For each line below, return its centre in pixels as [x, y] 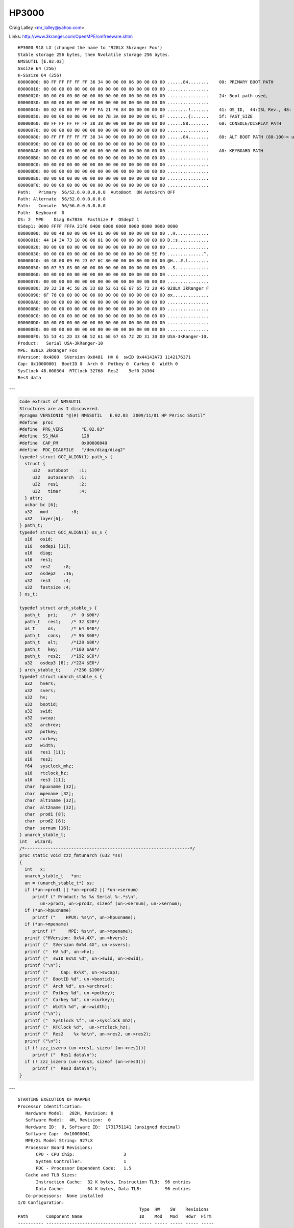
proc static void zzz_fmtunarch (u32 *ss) [71, 855]
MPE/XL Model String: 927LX [59, 1141]
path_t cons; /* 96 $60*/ [62, 635]
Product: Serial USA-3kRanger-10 [61, 343]
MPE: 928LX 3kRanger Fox [48, 350]
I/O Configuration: [41, 1202]
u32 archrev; [43, 725]
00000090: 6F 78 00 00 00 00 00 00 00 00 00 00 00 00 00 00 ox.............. [113, 295]
